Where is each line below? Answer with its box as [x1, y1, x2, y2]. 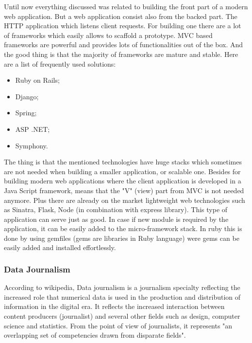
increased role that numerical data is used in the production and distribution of [4, 291, 241, 302]
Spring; [15, 108, 37, 118]
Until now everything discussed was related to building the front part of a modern [4, 1, 248, 11]
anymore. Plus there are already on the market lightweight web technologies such [4, 195, 245, 205]
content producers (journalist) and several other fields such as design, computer [4, 311, 240, 321]
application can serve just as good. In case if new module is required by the [4, 214, 229, 224]
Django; [15, 91, 39, 101]
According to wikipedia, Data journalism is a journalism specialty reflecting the [4, 282, 240, 292]
